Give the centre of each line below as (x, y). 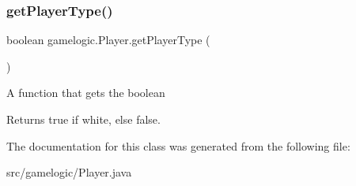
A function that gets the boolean (86, 93)
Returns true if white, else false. (83, 119)
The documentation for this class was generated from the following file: (178, 145)
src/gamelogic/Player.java (69, 172)
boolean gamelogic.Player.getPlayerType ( (108, 40)
